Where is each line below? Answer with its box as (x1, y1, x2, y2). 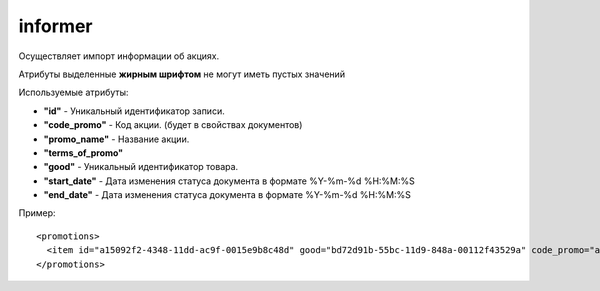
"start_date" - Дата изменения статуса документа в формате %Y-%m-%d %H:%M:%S (43, 175, 415, 187)
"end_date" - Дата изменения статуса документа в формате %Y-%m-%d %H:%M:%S (43, 189, 412, 201)
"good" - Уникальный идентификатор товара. (43, 161, 239, 173)
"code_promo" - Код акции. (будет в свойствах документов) (43, 119, 303, 131)
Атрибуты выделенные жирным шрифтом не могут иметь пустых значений (18, 68, 345, 80)
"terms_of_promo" (43, 146, 124, 159)
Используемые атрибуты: (18, 86, 129, 99)
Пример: (18, 207, 56, 219)
